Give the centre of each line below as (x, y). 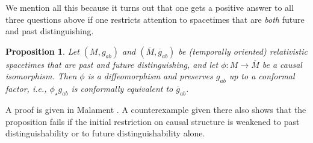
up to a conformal (262, 76)
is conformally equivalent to (122, 89)
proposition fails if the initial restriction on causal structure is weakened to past (153, 121)
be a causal (282, 64)
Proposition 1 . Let (42, 51)
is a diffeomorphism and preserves (150, 76)
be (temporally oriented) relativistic (243, 51)
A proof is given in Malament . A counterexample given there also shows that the (156, 109)
